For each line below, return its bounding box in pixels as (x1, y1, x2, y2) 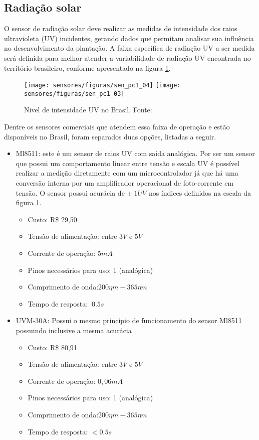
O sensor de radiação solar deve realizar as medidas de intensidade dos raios (4, 23, 237, 34)
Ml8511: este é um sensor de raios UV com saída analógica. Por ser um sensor (16, 148, 255, 159)
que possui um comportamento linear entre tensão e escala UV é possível (16, 158, 239, 168)
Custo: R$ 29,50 (28, 214, 77, 224)
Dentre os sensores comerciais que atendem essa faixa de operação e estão (4, 121, 230, 132)
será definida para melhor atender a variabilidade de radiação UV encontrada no (4, 52, 251, 63)
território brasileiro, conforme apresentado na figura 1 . (4, 62, 171, 73)
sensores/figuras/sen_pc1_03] (24, 90, 125, 97)
